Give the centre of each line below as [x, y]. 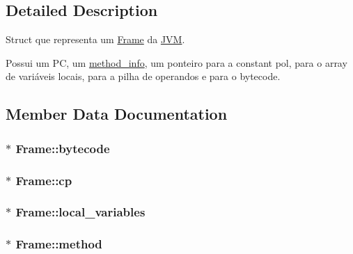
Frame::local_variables [80, 212]
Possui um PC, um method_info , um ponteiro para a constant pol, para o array [176, 62]
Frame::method [59, 244]
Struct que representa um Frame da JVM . [95, 39]
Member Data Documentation [117, 114]
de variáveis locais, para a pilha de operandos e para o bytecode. [143, 76]
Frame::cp [44, 180]
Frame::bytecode [63, 148]
